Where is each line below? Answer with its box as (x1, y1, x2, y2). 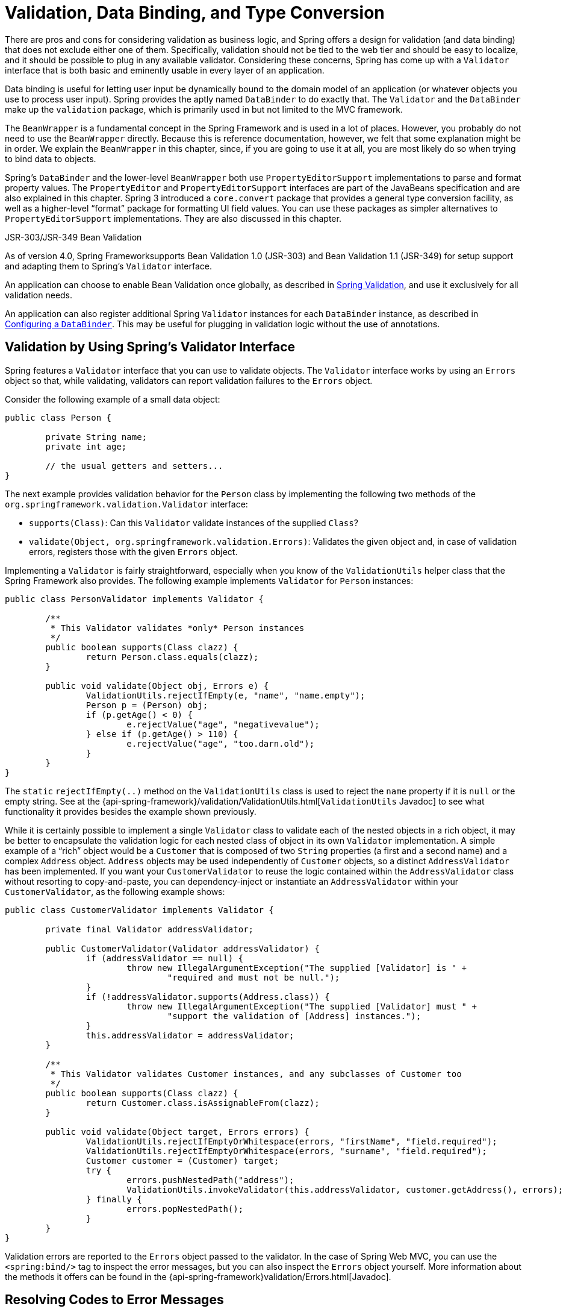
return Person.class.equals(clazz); (86, 651, 259, 662)
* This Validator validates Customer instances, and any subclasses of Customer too (50, 1069, 462, 1079)
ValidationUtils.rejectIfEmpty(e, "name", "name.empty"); (86, 690, 365, 700)
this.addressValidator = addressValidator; (86, 1030, 294, 1040)
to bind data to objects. (5, 153, 96, 164)
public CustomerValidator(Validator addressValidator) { (45, 943, 320, 953)
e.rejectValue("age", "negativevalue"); (126, 719, 320, 729)
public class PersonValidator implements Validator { (5, 594, 264, 604)
